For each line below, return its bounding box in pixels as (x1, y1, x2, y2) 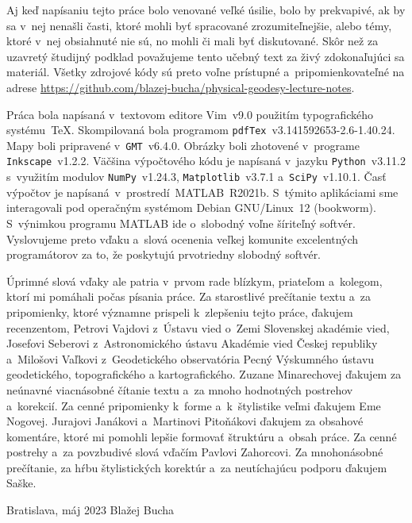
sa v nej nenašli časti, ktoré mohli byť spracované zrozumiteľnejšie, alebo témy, (6, 17, 392, 33)
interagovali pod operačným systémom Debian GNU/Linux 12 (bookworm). (6, 199, 376, 216)
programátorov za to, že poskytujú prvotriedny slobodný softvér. (6, 246, 322, 263)
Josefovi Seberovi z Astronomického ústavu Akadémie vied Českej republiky (6, 335, 378, 352)
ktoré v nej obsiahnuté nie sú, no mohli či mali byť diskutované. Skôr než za (6, 33, 379, 49)
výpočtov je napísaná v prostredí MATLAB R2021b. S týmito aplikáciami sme (6, 183, 399, 200)
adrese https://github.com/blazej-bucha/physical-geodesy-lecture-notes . (6, 79, 355, 95)
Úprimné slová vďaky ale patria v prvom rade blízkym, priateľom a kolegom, (6, 272, 383, 289)
